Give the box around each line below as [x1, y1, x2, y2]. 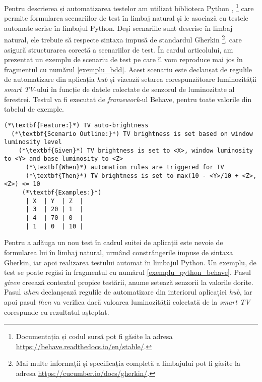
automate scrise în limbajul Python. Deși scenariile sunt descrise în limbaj [4, 22, 233, 33]
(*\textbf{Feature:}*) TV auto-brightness [4, 121, 149, 129]
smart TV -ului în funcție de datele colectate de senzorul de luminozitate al [4, 84, 235, 94]
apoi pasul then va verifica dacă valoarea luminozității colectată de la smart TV [4, 296, 250, 307]
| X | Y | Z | [25, 197, 84, 205]
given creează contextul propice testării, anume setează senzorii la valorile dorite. [4, 276, 253, 287]
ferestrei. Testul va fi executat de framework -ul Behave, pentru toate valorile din [4, 93, 252, 104]
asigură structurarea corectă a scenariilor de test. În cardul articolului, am [4, 44, 233, 55]
